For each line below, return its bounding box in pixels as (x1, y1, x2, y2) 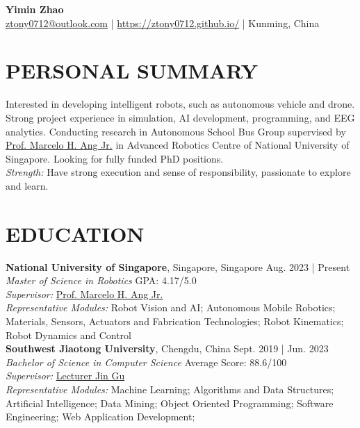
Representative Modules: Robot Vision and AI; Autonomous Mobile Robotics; (6, 300, 336, 315)
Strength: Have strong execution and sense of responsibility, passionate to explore (6, 165, 351, 179)
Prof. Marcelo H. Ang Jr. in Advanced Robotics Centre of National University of (6, 138, 350, 152)
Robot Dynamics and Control (6, 327, 131, 342)
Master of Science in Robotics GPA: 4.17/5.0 (6, 273, 197, 288)
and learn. (6, 178, 49, 192)
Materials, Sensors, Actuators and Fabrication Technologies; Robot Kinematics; (6, 313, 344, 328)
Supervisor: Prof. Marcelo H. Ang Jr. (6, 286, 163, 301)
